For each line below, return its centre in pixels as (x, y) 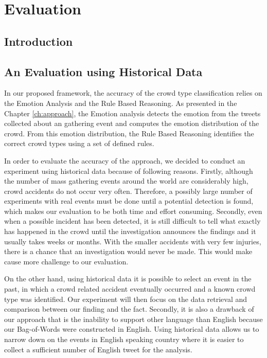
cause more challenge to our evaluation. (66, 261)
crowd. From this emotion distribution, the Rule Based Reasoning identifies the (129, 133)
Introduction (39, 41)
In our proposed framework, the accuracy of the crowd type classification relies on (133, 93)
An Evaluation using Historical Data (103, 71)
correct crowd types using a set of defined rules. (79, 143)
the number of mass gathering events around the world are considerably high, (126, 181)
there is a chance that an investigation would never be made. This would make (128, 251)
